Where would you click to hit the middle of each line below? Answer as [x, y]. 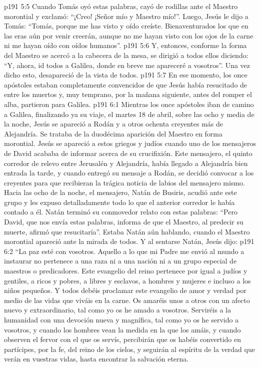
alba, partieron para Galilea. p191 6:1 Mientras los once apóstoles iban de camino [129, 104]
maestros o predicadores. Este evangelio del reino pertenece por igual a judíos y [126, 271]
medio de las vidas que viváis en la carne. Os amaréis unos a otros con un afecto [127, 300]
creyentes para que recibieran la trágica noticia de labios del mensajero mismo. [124, 182]
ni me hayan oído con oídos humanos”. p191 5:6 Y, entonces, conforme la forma [125, 45]
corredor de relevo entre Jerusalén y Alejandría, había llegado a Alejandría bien [126, 163]
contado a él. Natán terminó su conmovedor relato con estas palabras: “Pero [121, 212]
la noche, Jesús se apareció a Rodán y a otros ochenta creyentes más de [113, 124]
